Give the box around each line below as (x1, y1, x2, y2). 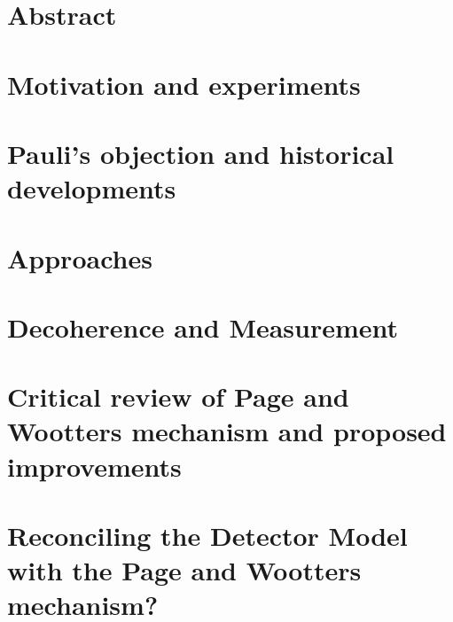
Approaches (7, 239, 152, 276)
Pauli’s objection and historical (7, 135, 394, 171)
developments (7, 170, 176, 206)
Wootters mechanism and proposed (7, 413, 447, 449)
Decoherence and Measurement (7, 308, 399, 345)
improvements (7, 447, 182, 484)
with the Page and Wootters (7, 552, 362, 588)
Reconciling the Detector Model (7, 517, 408, 553)
